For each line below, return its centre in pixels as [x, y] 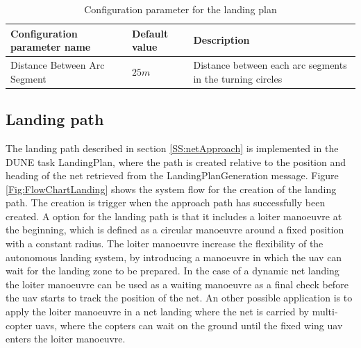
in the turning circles [238, 78]
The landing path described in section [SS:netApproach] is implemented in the [172, 148]
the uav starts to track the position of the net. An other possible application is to [179, 298]
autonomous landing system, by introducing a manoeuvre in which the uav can [174, 257]
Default [150, 33]
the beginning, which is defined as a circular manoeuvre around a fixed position [175, 230]
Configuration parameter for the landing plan [180, 9]
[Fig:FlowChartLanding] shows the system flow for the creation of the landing [171, 189]
